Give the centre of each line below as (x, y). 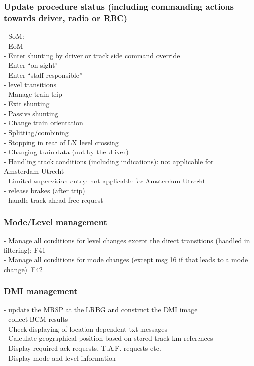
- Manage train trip (33, 94)
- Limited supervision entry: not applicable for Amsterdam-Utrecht (105, 181)
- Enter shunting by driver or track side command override (92, 55)
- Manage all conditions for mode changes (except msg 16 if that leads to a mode (126, 259)
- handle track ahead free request (54, 200)
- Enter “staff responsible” (43, 75)
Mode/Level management (56, 222)
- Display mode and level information (60, 357)
